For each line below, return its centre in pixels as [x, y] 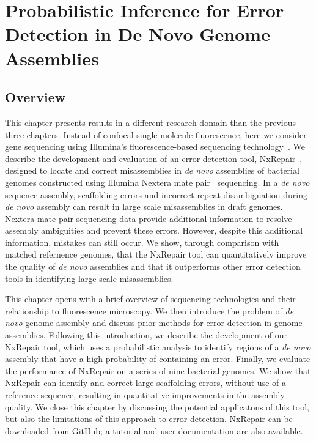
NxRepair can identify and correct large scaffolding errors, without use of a [145, 383]
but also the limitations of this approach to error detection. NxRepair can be [149, 419]
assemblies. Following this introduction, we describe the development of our [146, 335]
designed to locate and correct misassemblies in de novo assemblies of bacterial [152, 170]
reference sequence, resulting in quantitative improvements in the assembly [145, 395]
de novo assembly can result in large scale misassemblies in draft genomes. [144, 206]
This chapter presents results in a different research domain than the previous [151, 122]
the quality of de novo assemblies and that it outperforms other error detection [153, 266]
